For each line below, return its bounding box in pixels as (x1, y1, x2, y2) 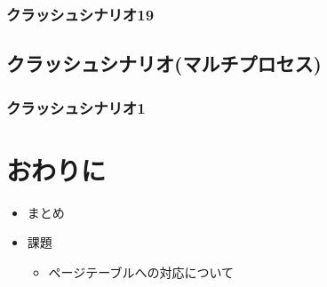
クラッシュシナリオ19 (6, 3, 155, 25)
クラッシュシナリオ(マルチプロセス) (6, 50, 322, 77)
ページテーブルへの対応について (48, 262, 235, 281)
